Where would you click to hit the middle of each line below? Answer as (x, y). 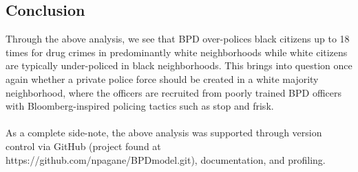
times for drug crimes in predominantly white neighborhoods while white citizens (177, 52)
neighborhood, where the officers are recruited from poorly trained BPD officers (174, 92)
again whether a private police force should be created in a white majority (162, 78)
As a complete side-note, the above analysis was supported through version (164, 133)
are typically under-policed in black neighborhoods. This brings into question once (179, 65)
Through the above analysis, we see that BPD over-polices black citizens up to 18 (178, 39)
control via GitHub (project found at (83, 146)
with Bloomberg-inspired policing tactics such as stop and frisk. (140, 106)
